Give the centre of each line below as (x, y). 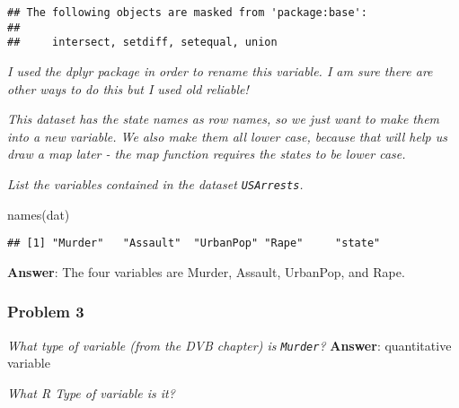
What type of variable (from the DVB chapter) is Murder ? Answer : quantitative (229, 345)
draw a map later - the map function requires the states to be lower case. (207, 154)
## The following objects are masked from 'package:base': (187, 13)
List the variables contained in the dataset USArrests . (155, 183)
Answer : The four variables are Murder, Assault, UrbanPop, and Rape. (206, 271)
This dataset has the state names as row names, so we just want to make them (224, 119)
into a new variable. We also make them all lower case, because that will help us (227, 136)
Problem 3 (46, 312)
